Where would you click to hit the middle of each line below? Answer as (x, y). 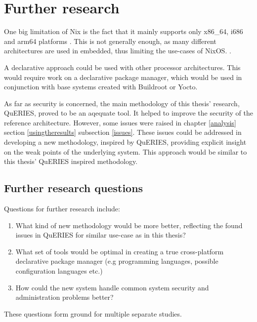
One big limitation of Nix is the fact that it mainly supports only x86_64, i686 (124, 31)
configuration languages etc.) (59, 271)
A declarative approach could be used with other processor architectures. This (122, 67)
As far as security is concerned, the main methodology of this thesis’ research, (122, 103)
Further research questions (74, 188)
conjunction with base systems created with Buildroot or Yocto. (101, 87)
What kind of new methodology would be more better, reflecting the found (129, 225)
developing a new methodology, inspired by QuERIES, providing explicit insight (125, 142)
